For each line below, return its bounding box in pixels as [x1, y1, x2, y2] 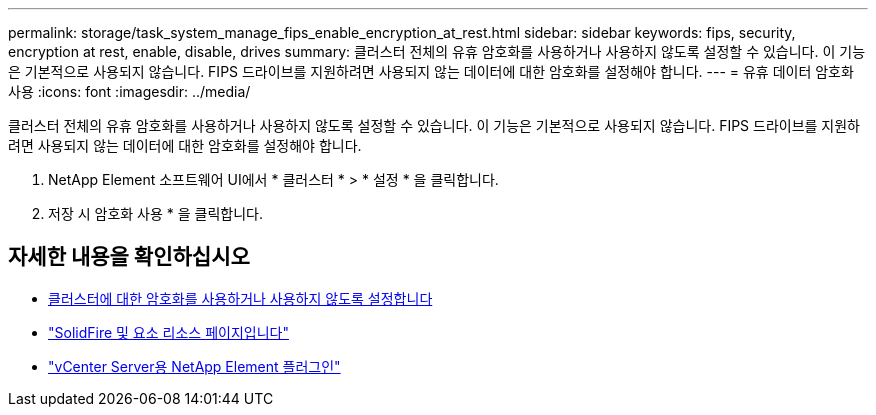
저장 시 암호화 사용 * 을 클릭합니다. [48, 205, 263, 222]
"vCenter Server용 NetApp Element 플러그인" [48, 357, 341, 375]
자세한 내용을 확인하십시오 [8, 244, 250, 270]
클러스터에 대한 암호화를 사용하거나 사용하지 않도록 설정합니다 [48, 289, 433, 307]
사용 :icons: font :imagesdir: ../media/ [8, 83, 251, 100]
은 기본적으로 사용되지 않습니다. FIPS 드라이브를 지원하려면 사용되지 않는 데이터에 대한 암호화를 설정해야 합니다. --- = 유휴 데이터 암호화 [8, 63, 854, 80]
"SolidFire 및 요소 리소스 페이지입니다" [48, 323, 289, 341]
